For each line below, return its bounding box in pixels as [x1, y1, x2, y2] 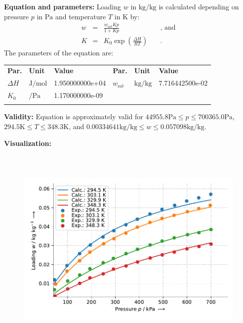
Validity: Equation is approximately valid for [4, 111, 143, 122]
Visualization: [4, 138, 51, 148]
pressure [4, 11, 29, 21]
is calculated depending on [159, 1, 239, 11]
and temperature [55, 11, 106, 21]
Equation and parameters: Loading [4, 1, 121, 11]
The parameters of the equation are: [4, 47, 114, 58]
